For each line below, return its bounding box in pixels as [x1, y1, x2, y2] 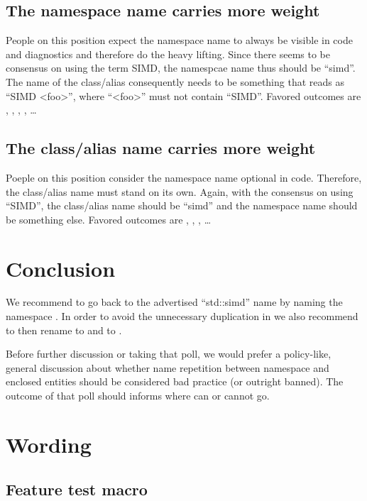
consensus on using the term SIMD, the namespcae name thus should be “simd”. [6, 60, 356, 75]
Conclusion [6, 253, 116, 282]
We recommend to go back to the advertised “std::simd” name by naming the [6, 294, 343, 309]
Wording [6, 429, 92, 458]
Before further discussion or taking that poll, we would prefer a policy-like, [6, 346, 332, 361]
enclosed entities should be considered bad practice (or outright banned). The [6, 374, 344, 389]
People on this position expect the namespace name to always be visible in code [6, 33, 353, 48]
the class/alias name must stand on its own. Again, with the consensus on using [6, 184, 354, 199]
